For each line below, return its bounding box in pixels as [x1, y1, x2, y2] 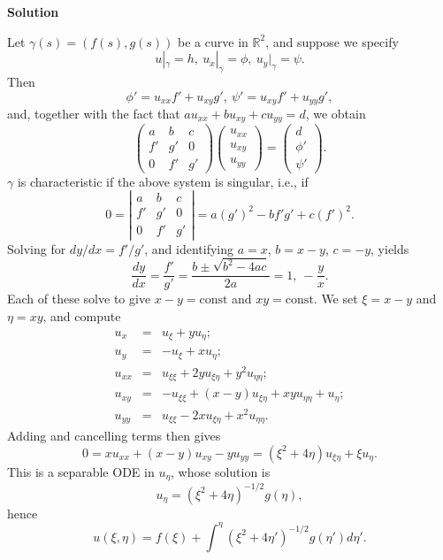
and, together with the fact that [7, 104, 180, 123]
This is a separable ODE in [7, 462, 155, 480]
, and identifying [144, 239, 233, 257]
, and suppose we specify [265, 32, 399, 50]
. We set [313, 289, 358, 308]
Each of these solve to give [7, 289, 151, 308]
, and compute [42, 307, 121, 326]
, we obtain [305, 104, 366, 123]
